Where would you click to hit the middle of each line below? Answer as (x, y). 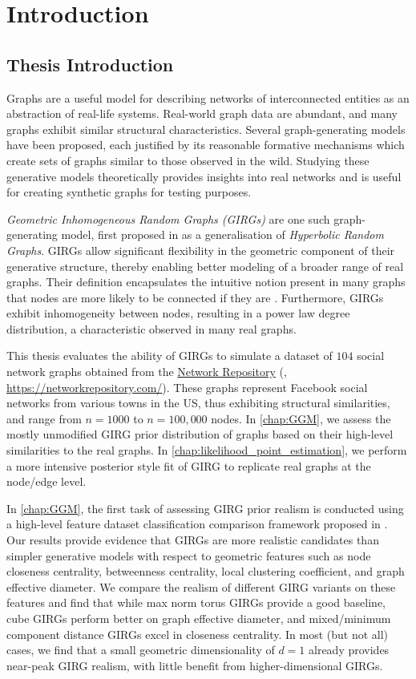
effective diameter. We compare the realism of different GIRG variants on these (201, 586)
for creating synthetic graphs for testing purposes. (129, 192)
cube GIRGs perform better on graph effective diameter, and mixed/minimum (199, 618)
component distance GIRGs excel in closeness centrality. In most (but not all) (198, 634)
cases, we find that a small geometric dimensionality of (141, 650)
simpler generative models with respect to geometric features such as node (189, 555)
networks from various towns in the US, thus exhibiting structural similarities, (198, 403)
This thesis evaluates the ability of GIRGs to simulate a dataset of (170, 356)
